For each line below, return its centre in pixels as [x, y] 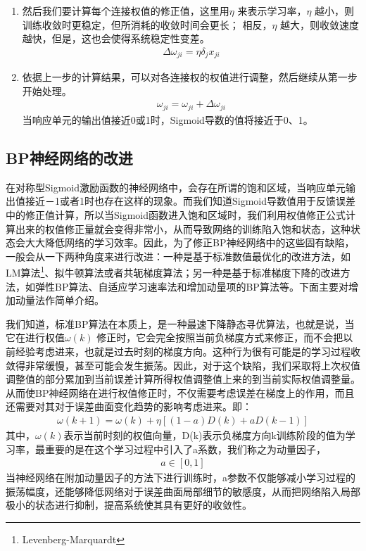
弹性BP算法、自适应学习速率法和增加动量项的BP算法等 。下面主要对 [191, 286]
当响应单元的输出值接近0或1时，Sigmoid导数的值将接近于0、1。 [168, 119]
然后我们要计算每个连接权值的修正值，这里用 [126, 11]
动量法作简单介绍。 [59, 300]
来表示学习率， [272, 11]
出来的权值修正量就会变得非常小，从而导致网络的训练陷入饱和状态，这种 [183, 228]
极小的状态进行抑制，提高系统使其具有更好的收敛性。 [129, 505]
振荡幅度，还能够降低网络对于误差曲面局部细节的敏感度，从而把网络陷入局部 [183, 491]
